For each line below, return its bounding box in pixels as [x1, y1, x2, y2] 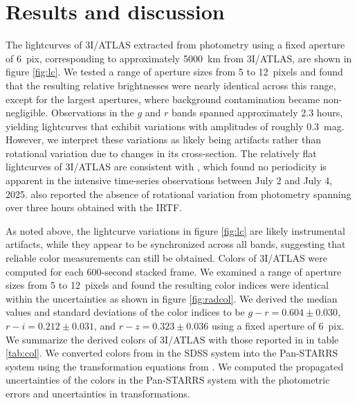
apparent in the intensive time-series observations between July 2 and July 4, [6, 173, 333, 188]
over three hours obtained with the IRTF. [6, 200, 182, 215]
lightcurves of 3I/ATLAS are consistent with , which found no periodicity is [6, 159, 327, 174]
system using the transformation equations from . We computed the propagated [6, 359, 344, 373]
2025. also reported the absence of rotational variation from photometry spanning [6, 186, 351, 201]
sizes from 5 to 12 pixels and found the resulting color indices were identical [6, 278, 329, 292]
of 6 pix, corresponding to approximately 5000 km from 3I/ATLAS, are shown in [6, 51, 352, 65]
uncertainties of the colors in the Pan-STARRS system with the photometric [6, 373, 330, 387]
